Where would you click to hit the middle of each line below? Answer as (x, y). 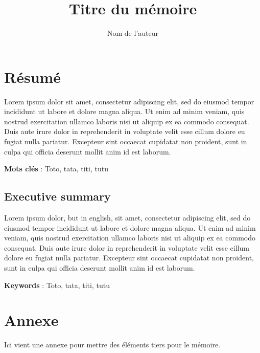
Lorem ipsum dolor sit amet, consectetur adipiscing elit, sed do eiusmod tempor (129, 101)
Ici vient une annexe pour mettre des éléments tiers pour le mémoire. (112, 345)
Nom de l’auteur (133, 33)
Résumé (33, 76)
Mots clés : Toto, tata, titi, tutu (56, 169)
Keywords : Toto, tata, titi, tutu (57, 285)
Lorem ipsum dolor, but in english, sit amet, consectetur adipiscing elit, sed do (127, 218)
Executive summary (57, 196)
